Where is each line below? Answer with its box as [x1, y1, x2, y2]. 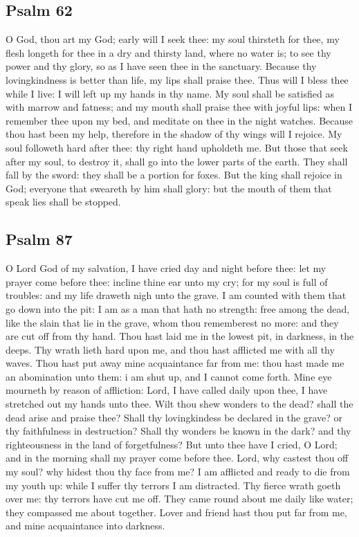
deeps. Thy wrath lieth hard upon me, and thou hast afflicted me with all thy [6, 342, 335, 356]
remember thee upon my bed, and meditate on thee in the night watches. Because [6, 113, 353, 127]
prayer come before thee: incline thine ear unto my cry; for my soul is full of [6, 274, 328, 289]
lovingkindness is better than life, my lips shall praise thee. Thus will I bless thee [6, 72, 349, 87]
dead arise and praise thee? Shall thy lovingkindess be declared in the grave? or [6, 410, 343, 424]
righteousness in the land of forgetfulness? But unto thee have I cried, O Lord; [6, 437, 338, 451]
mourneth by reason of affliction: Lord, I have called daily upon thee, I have [6, 383, 328, 397]
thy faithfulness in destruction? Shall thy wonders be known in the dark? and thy [6, 424, 351, 438]
